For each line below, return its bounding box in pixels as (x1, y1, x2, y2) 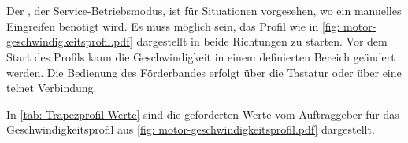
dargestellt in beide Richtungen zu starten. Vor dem (136, 33, 388, 49)
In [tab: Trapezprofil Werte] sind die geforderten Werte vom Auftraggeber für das (6, 105, 399, 122)
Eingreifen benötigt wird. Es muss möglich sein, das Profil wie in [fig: (6, 17, 340, 34)
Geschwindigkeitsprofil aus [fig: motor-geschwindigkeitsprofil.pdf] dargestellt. (6, 121, 375, 137)
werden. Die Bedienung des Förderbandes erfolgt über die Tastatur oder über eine (6, 64, 402, 80)
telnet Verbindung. (6, 79, 97, 96)
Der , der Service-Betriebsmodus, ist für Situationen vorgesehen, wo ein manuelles (6, 2, 402, 19)
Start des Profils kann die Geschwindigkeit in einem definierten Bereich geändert (6, 48, 395, 64)
